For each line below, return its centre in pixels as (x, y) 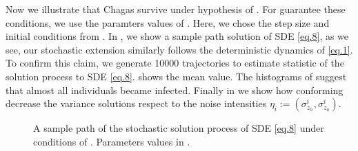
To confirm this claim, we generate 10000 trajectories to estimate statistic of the (175, 63)
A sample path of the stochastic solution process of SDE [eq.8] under (179, 128)
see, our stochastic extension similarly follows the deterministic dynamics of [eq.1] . (179, 49)
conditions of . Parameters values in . (112, 141)
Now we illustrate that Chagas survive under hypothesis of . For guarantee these (176, 9)
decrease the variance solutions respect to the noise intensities (136, 103)
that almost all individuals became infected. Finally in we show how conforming (175, 90)
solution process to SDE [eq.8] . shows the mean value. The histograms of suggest (176, 76)
